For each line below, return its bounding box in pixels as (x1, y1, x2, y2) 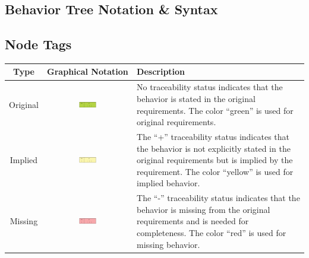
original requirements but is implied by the (137, 154, 293, 166)
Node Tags (5, 35, 72, 53)
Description (137, 65, 185, 78)
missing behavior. (137, 238, 200, 250)
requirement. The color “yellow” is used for (137, 165, 294, 177)
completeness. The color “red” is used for (137, 226, 286, 238)
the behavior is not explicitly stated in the (137, 142, 291, 154)
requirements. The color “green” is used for (137, 104, 294, 116)
